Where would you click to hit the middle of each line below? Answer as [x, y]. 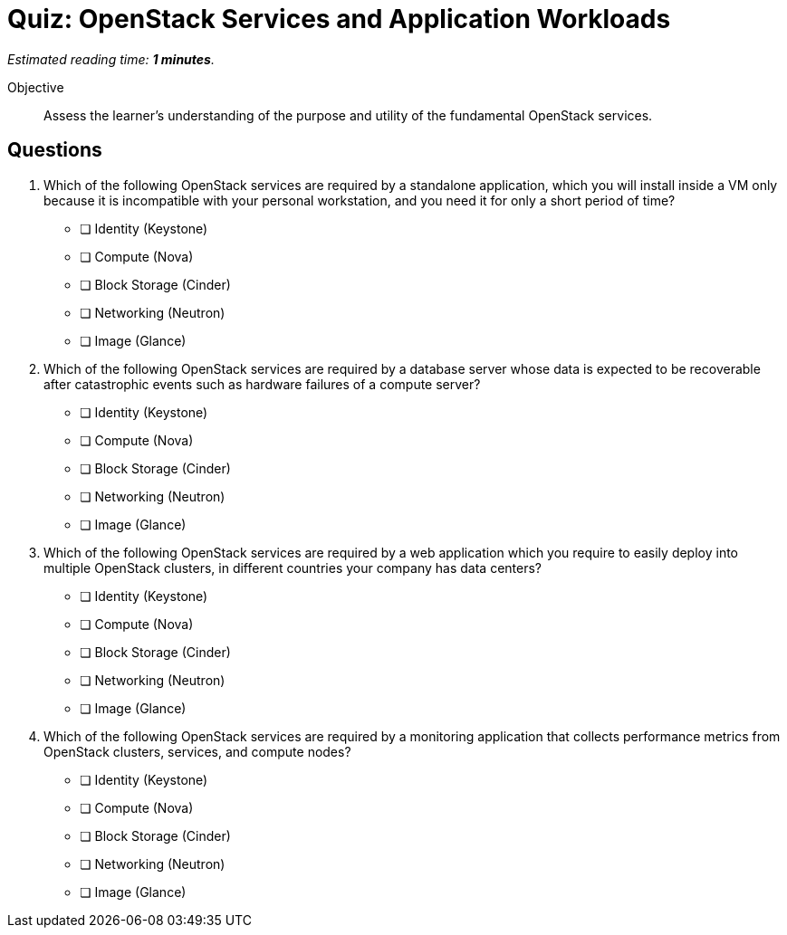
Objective [36, 87]
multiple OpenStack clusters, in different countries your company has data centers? [293, 568]
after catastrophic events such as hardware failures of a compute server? [262, 384]
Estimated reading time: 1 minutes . [111, 59]
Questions [55, 150]
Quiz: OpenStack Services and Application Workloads [339, 19]
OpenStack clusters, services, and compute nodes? [197, 751]
